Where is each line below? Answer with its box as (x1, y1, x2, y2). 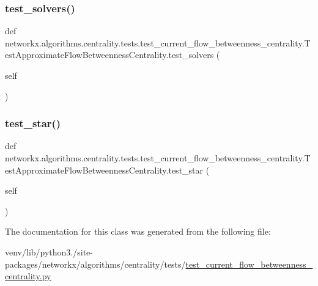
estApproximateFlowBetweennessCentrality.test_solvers (5, 48, 214, 61)
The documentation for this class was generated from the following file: (5, 225, 271, 238)
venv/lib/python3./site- (5, 245, 93, 258)
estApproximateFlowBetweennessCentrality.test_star (5, 163, 204, 176)
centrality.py (5, 269, 51, 282)
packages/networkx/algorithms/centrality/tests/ (5, 257, 186, 270)
